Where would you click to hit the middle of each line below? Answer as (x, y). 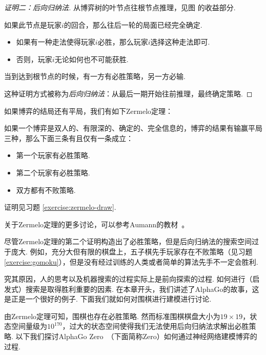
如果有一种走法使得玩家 (56, 42)
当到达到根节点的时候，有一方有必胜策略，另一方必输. (95, 76)
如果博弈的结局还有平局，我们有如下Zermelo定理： (89, 111)
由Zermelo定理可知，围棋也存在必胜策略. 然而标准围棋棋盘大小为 (112, 316)
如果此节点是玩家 (33, 24)
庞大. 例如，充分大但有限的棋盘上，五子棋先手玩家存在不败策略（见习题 (132, 251)
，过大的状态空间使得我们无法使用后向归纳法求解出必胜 (156, 326)
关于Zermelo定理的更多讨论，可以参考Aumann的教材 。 (97, 224)
